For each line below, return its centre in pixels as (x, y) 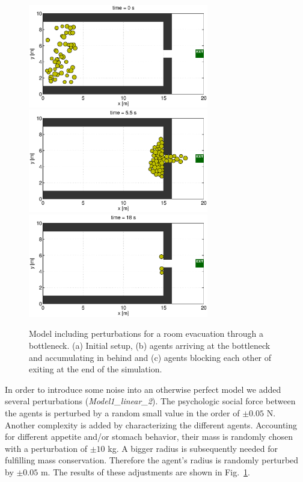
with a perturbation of (46, 448)
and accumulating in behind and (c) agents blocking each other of (150, 357)
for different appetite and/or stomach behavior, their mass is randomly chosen (149, 437)
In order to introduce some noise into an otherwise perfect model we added (143, 389)
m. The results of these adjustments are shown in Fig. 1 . (145, 471)
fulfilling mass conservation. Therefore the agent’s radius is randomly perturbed (152, 460)
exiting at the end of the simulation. (96, 369)
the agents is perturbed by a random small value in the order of (122, 412)
